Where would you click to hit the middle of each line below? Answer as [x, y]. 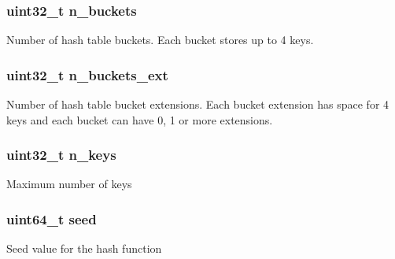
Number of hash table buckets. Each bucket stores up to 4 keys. [160, 40]
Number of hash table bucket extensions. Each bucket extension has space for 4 [198, 104]
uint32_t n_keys [61, 155]
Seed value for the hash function [84, 248]
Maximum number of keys [69, 184]
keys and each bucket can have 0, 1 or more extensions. [140, 119]
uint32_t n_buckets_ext [87, 74]
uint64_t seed [52, 218]
